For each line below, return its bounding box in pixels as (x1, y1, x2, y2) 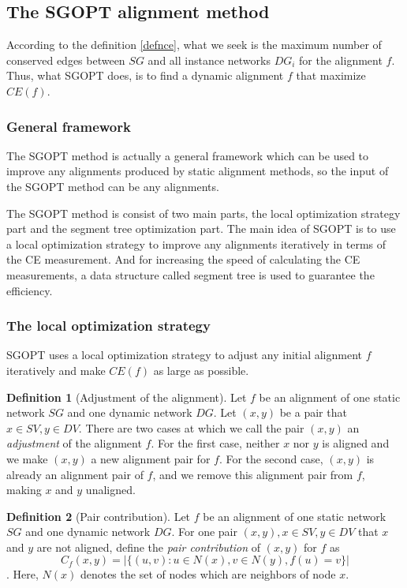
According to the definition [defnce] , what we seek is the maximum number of (6, 36, 382, 53)
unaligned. (85, 481, 136, 498)
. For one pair (171, 523, 237, 540)
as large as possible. (153, 361, 249, 378)
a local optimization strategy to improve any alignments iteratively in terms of (6, 235, 386, 252)
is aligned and (322, 435, 390, 451)
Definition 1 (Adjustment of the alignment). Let (6, 388, 247, 405)
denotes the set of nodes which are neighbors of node (80, 566, 336, 582)
